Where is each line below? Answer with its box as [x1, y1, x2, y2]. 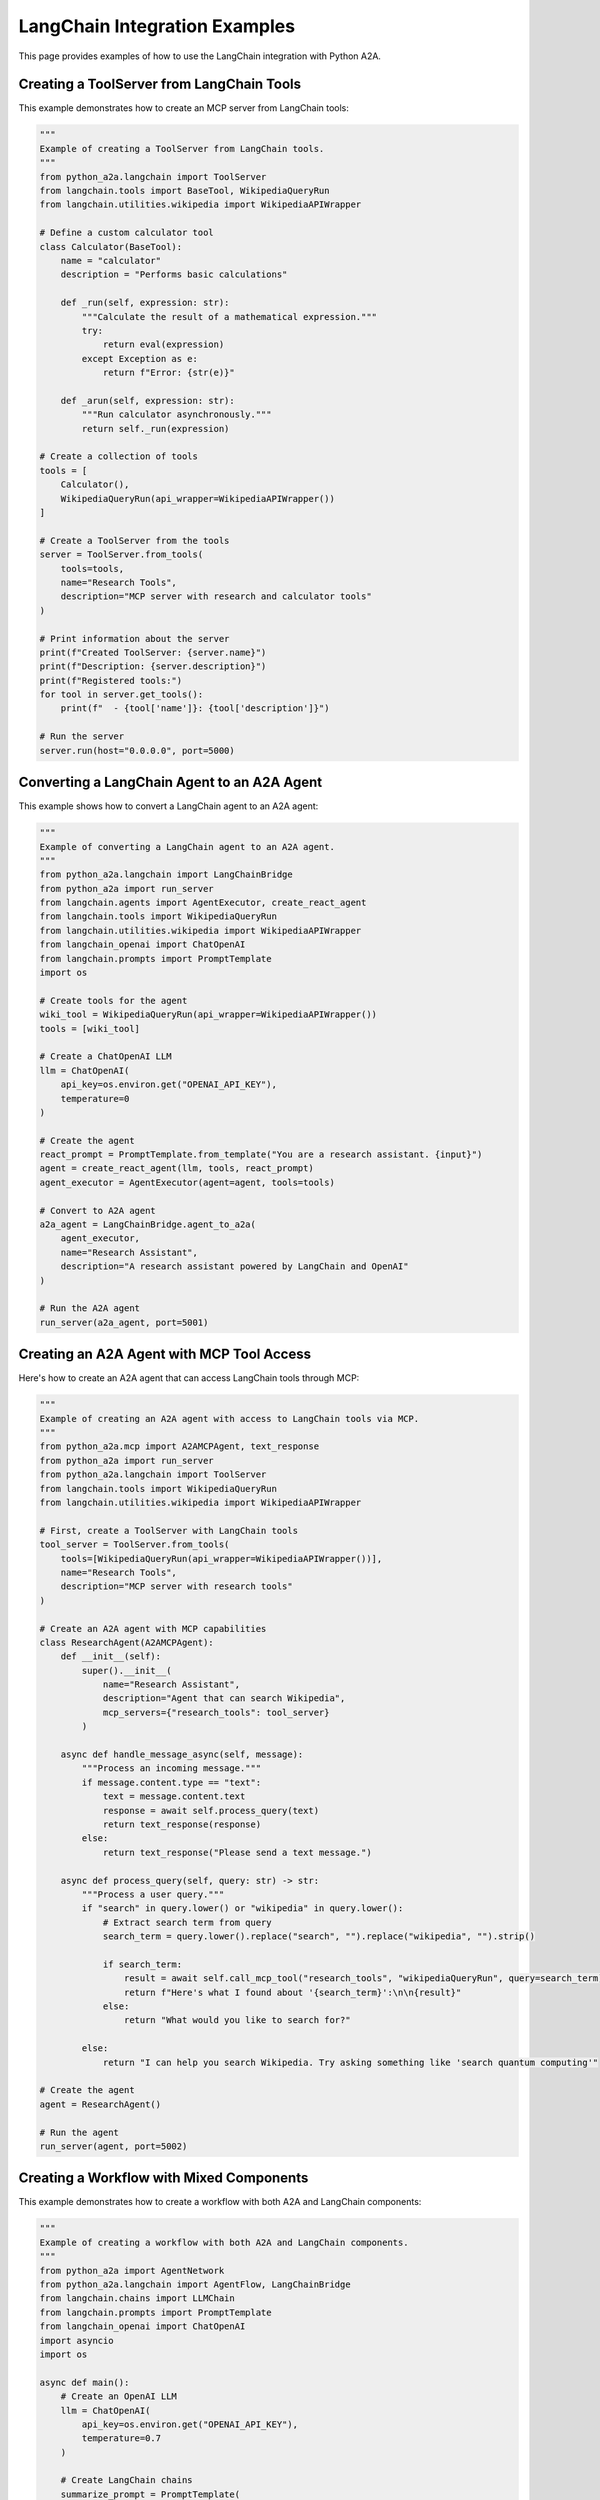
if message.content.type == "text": [81, 1776, 262, 1788]
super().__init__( [81, 1665, 172, 1676]
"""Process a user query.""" [81, 1888, 225, 1900]
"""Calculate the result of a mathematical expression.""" [81, 311, 378, 322]
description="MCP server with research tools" [60, 1581, 294, 1592]
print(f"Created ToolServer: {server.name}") [39, 646, 267, 658]
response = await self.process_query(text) [102, 1805, 320, 1816]
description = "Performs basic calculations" [60, 269, 288, 280]
